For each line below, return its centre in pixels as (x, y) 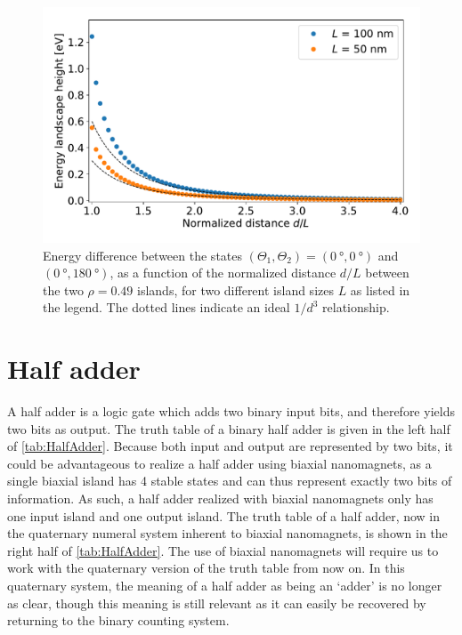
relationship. (356, 307)
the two (63, 289)
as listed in (380, 289)
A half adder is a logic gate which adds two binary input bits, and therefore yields (231, 411)
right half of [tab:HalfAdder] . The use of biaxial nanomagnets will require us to (223, 550)
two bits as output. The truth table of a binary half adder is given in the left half (229, 428)
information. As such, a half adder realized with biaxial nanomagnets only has (220, 498)
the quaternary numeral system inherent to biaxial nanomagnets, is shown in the (227, 533)
